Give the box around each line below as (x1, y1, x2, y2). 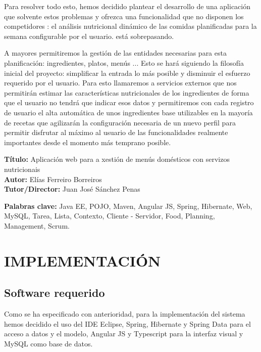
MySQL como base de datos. (4, 338, 93, 348)
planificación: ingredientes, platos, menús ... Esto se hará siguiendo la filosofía (4, 57, 244, 68)
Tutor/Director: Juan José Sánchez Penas (4, 184, 140, 194)
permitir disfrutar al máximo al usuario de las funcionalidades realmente (4, 127, 228, 138)
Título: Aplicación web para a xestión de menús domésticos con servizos (4, 154, 230, 164)
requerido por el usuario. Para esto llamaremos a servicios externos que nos (4, 77, 237, 88)
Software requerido (4, 285, 105, 300)
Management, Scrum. (4, 220, 70, 231)
